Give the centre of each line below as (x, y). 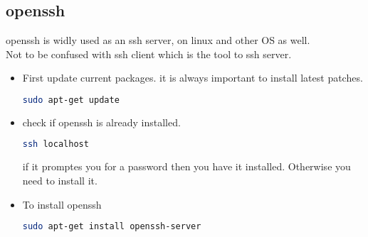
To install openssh (62, 204)
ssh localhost (56, 144)
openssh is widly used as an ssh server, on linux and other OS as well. (158, 40)
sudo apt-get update (71, 100)
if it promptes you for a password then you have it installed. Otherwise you (186, 166)
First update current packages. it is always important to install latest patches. (193, 78)
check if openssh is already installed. (101, 122)
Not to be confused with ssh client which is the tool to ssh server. (149, 54)
